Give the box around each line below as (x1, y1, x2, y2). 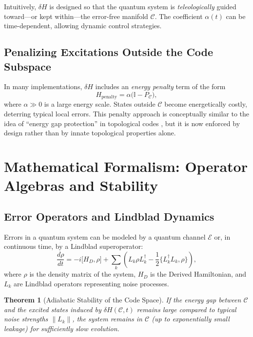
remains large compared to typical (136, 304, 236, 314)
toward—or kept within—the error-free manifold (4, 11, 148, 21)
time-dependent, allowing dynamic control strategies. (4, 20, 162, 31)
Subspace (4, 58, 51, 74)
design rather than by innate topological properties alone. (4, 128, 176, 138)
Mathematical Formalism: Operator (4, 156, 248, 176)
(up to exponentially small (152, 314, 230, 324)
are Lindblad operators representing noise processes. (14, 278, 169, 288)
